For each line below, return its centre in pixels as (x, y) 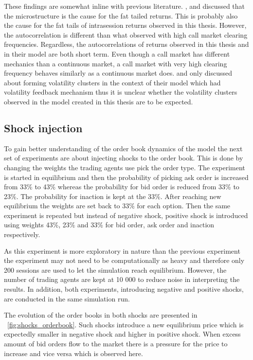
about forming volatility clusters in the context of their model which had (112, 82)
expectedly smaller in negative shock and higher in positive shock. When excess (122, 334)
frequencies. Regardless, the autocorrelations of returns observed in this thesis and (126, 44)
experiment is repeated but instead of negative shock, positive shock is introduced (126, 215)
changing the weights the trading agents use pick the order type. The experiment (125, 167)
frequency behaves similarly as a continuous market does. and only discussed (118, 73)
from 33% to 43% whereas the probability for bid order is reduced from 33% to (122, 187)
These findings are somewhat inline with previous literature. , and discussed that (124, 6)
